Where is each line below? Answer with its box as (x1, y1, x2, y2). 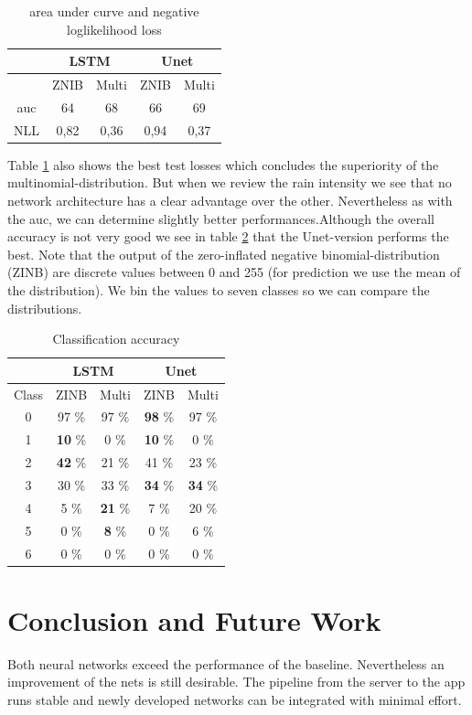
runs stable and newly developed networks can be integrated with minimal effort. (7, 689, 462, 709)
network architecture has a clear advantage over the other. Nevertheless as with (7, 191, 453, 209)
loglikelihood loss (67, 19, 162, 38)
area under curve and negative (29, 2, 199, 20)
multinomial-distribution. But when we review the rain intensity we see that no (7, 173, 452, 192)
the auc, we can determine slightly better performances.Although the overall (7, 208, 435, 228)
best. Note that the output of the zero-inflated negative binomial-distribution (7, 244, 440, 263)
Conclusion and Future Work (7, 601, 381, 638)
